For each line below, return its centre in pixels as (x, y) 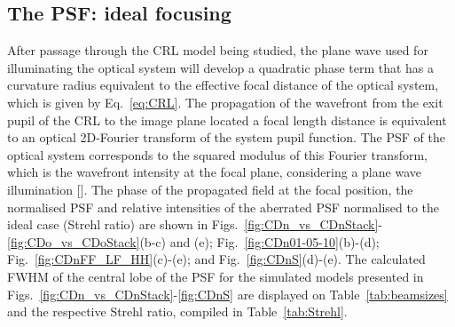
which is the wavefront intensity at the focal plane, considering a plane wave (214, 172)
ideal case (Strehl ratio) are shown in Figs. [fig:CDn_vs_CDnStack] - (195, 224)
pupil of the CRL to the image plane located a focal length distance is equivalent (227, 120)
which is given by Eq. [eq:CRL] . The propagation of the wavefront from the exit (225, 102)
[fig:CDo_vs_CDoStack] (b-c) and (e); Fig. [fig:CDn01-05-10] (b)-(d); (193, 241)
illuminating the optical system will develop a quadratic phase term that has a (221, 67)
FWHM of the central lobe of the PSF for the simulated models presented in (216, 276)
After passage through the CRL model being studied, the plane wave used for (218, 50)
